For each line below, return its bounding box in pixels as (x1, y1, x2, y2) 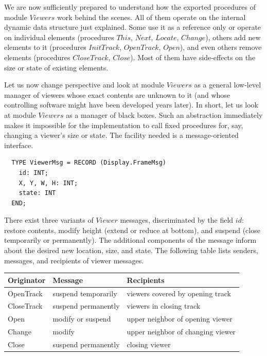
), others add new (205, 31, 261, 42)
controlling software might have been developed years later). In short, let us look (4, 99, 258, 110)
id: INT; (19, 169, 48, 176)
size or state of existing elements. (4, 62, 109, 73)
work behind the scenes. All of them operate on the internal (57, 11, 246, 22)
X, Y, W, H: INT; (19, 179, 78, 187)
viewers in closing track (127, 300, 201, 311)
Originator (8, 274, 46, 285)
